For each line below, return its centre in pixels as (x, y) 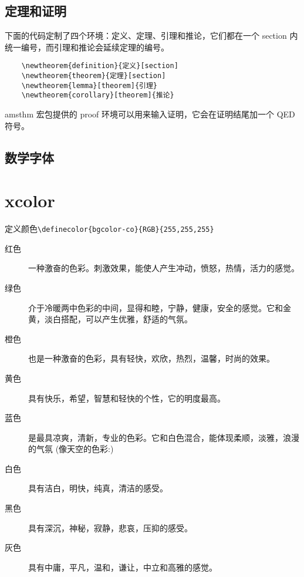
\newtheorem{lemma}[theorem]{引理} (89, 85)
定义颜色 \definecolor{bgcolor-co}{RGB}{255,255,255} (109, 229)
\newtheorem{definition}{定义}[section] (100, 66)
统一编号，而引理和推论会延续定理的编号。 (87, 47)
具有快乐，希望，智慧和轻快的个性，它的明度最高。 (127, 398)
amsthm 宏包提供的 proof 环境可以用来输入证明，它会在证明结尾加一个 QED (150, 114)
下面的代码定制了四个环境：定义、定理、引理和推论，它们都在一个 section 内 (151, 36)
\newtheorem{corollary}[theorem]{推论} (98, 95)
